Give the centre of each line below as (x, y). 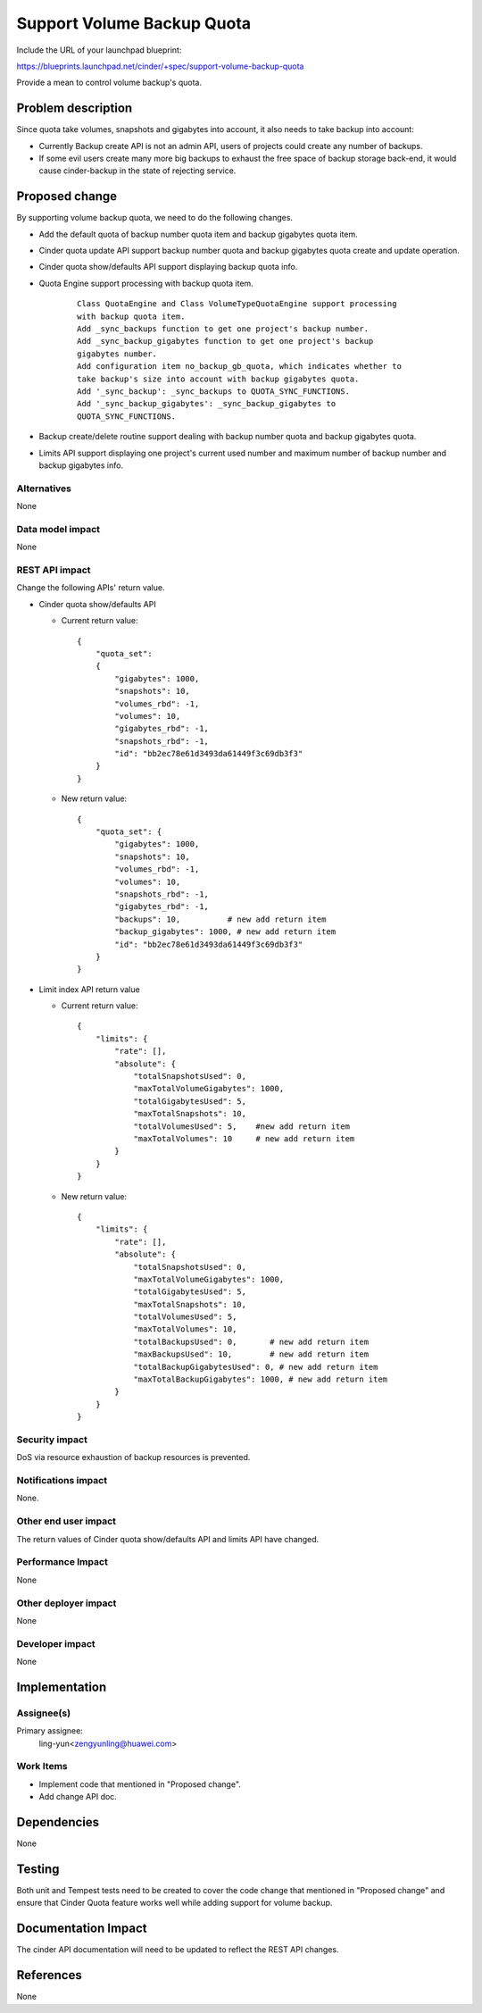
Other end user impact (66, 1521)
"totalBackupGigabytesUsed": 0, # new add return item (256, 1367)
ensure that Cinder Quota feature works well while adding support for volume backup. (175, 1903)
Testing (38, 1869)
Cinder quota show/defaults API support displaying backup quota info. (168, 267)
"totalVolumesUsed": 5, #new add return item (241, 1126)
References (49, 1975)
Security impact (52, 1440)
